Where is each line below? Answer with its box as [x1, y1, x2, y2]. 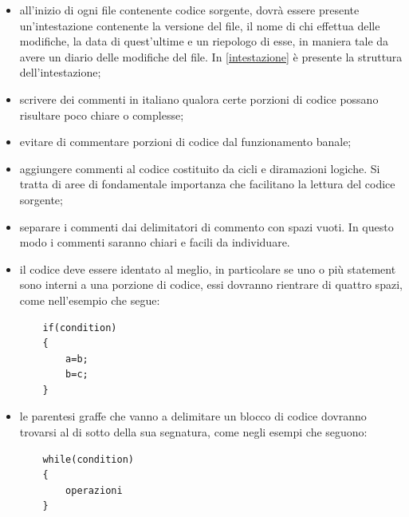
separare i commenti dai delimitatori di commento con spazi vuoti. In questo [19, 218, 394, 235]
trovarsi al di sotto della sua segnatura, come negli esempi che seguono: [19, 424, 368, 440]
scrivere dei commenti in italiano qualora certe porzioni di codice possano [19, 90, 379, 107]
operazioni [65, 484, 123, 496]
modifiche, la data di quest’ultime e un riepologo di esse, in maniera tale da [19, 33, 389, 49]
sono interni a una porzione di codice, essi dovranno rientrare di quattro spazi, [19, 276, 403, 293]
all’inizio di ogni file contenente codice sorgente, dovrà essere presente [19, 2, 360, 18]
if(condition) [42, 322, 117, 333]
